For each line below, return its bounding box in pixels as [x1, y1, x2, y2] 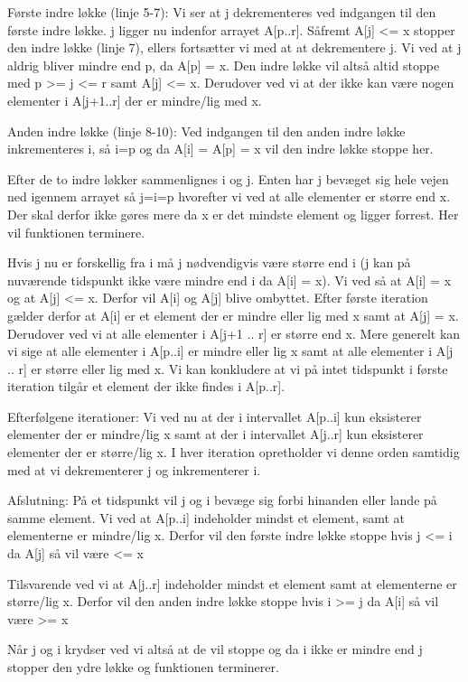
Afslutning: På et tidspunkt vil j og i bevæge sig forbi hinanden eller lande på [7, 490, 437, 509]
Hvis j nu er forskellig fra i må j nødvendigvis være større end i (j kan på [7, 253, 411, 272]
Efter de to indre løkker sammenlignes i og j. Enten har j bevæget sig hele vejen [7, 169, 449, 188]
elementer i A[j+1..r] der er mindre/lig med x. [7, 90, 262, 109]
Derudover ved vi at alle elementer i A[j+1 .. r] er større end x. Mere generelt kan [7, 323, 461, 342]
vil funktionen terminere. [7, 222, 145, 241]
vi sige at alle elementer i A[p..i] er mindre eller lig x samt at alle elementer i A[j [7, 341, 454, 360]
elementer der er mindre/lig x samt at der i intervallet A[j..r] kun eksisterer [7, 425, 424, 444]
